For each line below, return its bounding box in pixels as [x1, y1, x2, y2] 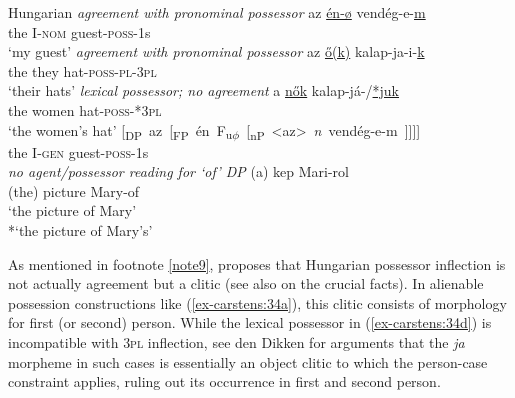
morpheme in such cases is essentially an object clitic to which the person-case [8, 351, 488, 372]
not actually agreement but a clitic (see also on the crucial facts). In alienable [8, 273, 484, 294]
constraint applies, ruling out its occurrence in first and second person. [8, 371, 441, 392]
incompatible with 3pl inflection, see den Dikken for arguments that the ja [8, 332, 465, 353]
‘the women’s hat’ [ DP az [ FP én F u [8, 119, 233, 143]
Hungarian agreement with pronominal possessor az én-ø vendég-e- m [8, 2, 426, 22]
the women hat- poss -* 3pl [8, 99, 162, 120]
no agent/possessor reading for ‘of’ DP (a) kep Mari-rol [8, 161, 349, 182]
